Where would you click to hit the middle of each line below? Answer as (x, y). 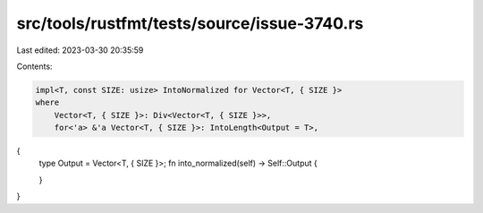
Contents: (34, 66)
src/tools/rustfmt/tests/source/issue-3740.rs (190, 23)
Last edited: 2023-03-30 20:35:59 (80, 50)
